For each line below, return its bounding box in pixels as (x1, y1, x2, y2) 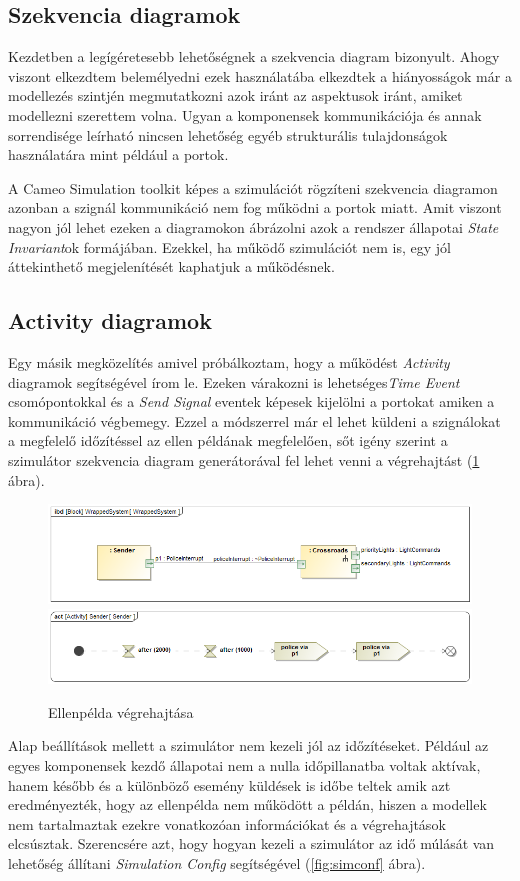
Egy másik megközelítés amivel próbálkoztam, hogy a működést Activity (8, 351, 450, 372)
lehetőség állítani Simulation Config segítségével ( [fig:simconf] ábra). (8, 852, 426, 873)
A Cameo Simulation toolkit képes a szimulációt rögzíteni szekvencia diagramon (8, 177, 498, 198)
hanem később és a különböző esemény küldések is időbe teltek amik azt (8, 774, 451, 795)
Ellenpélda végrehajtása (48, 701, 194, 722)
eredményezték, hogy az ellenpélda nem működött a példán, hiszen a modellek (8, 794, 487, 815)
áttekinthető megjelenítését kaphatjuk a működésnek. (8, 256, 335, 277)
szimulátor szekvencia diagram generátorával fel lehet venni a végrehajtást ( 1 (8, 449, 480, 470)
